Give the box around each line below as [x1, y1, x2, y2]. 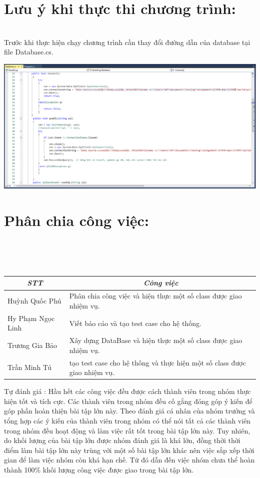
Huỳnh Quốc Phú [7, 295, 61, 306]
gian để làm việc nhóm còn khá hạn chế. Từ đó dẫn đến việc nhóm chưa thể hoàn [4, 454, 255, 465]
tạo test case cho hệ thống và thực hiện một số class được [69, 357, 246, 367]
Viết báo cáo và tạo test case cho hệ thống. [69, 317, 201, 328]
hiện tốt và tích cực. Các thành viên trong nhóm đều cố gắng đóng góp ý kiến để [4, 395, 252, 406]
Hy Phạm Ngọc [7, 312, 55, 323]
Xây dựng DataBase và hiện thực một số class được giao [69, 335, 242, 345]
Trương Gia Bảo [7, 339, 57, 350]
